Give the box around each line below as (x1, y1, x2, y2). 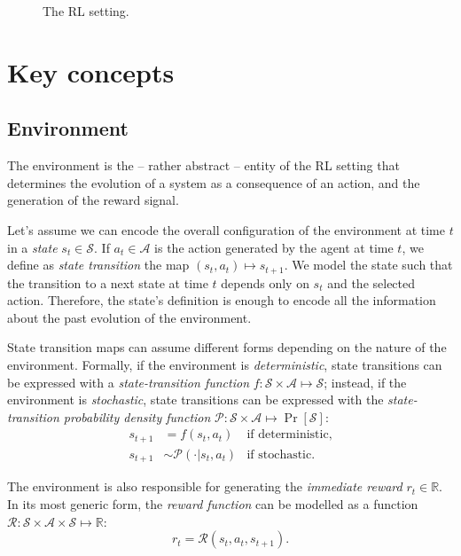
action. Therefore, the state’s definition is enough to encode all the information (7, 291, 436, 309)
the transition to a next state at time (7, 273, 208, 292)
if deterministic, (246, 428, 332, 442)
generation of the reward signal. (7, 191, 179, 209)
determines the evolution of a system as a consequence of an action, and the (7, 173, 420, 192)
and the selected (327, 273, 416, 292)
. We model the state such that (284, 255, 453, 274)
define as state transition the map (7, 255, 190, 274)
